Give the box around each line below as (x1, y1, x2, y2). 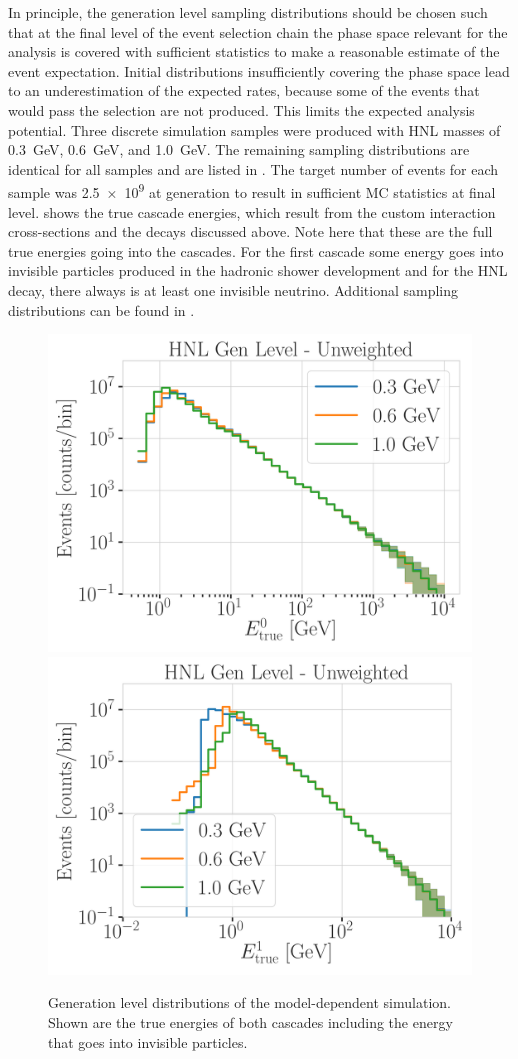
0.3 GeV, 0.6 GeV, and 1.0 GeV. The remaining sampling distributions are (8, 139, 470, 160)
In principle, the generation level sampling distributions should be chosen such (8, 2, 488, 22)
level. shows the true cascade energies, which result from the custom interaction (8, 201, 496, 222)
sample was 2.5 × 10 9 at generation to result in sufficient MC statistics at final (8, 179, 496, 202)
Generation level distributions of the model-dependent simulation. (48, 992, 451, 1013)
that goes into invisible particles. (48, 1031, 248, 1052)
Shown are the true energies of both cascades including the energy (48, 1011, 453, 1032)
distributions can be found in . (8, 299, 195, 320)
